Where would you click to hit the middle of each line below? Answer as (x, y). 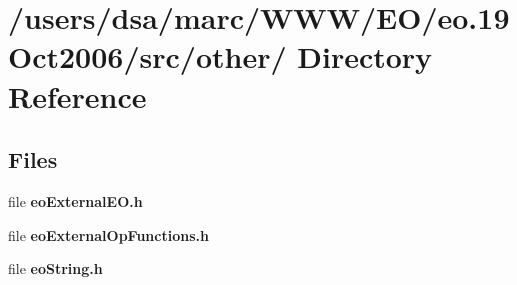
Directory (365, 56)
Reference (77, 95)
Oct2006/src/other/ (147, 56)
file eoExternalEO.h (75, 200)
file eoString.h (55, 268)
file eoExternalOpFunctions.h (108, 234)
